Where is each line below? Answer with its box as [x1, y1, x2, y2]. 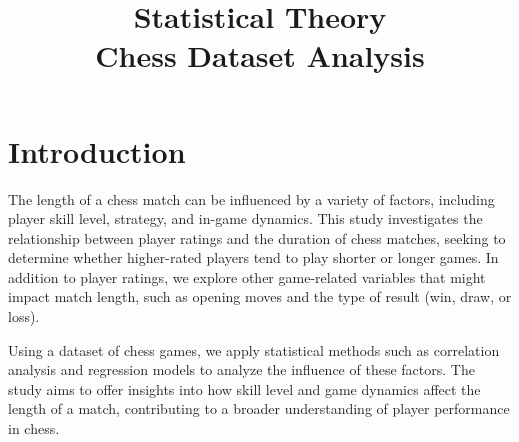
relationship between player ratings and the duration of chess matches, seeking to [8, 227, 506, 248]
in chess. [8, 418, 60, 439]
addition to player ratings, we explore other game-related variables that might [8, 266, 486, 287]
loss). [8, 306, 40, 327]
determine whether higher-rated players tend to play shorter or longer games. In [8, 247, 499, 268]
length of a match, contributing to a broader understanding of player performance [8, 398, 510, 419]
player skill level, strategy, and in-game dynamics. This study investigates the [8, 208, 483, 229]
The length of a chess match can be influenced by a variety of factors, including [8, 188, 495, 209]
